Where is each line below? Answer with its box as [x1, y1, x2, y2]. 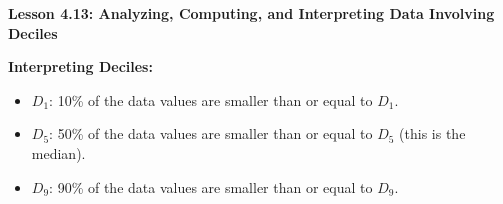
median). [31, 142, 86, 163]
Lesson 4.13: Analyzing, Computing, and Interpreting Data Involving [8, 3, 495, 23]
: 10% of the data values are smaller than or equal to [49, 89, 373, 110]
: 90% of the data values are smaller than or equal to [49, 176, 373, 197]
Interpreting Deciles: [8, 56, 153, 77]
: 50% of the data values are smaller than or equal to [49, 123, 373, 144]
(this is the [399, 123, 466, 144]
